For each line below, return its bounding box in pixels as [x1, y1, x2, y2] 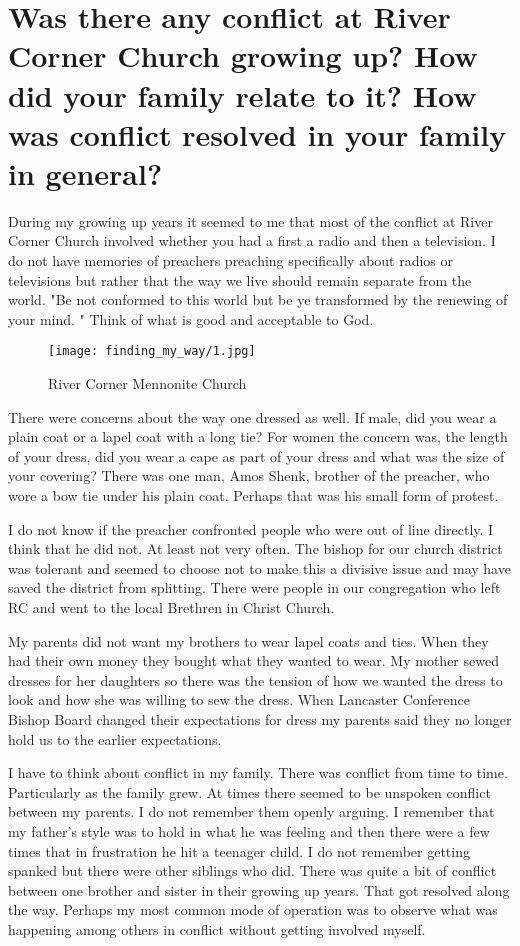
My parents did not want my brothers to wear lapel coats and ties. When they [8, 630, 489, 651]
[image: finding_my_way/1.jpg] [48, 344, 256, 359]
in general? [8, 152, 163, 193]
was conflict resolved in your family [8, 113, 507, 154]
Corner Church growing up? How [8, 35, 478, 76]
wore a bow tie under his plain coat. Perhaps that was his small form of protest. [8, 485, 499, 506]
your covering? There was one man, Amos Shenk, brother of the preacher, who [8, 465, 490, 486]
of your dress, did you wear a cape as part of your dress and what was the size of [8, 445, 505, 466]
